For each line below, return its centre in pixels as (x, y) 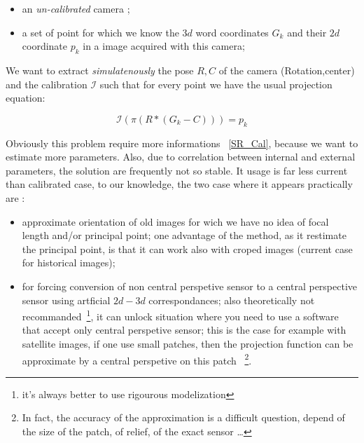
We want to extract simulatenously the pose (100, 70)
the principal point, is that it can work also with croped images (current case (187, 248)
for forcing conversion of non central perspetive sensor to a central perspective (190, 286)
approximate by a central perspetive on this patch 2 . (137, 359)
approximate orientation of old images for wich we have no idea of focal (175, 221)
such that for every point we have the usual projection (216, 84)
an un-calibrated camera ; (76, 8)
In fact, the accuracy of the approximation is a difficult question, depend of (183, 417)
